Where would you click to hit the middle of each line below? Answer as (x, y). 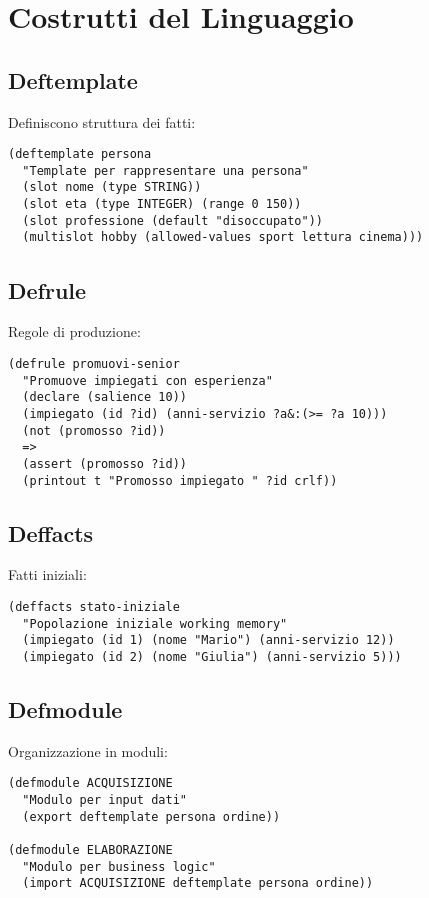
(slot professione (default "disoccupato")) (172, 220)
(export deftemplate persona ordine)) (151, 816)
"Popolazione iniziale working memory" (155, 623)
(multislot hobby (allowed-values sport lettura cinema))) (223, 237)
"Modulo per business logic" (119, 866)
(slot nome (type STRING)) (112, 187)
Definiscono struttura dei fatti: (102, 121)
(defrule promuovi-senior (94, 363)
